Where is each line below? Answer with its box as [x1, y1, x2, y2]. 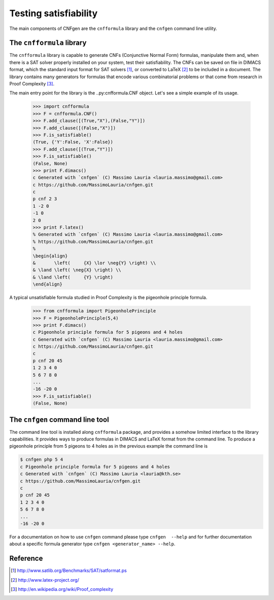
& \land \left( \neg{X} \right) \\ [32, 267, 121, 273]
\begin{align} [32, 253, 68, 259]
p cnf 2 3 [32, 196, 57, 202]
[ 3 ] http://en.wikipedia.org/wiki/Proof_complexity [11, 586, 114, 592]
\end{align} [32, 281, 63, 287]
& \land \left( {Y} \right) [32, 274, 114, 280]
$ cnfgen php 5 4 [20, 457, 63, 462]
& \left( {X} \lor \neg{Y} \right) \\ [32, 260, 156, 266]
